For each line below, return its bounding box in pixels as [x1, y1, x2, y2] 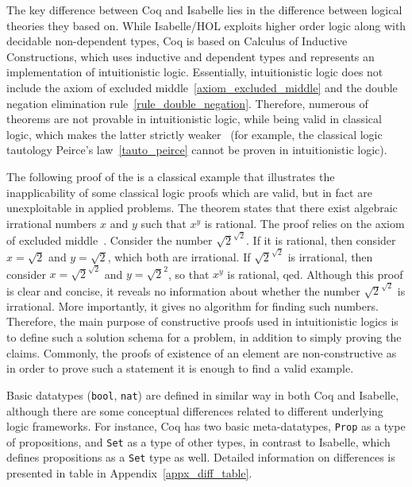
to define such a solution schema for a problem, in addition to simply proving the [6, 329, 402, 346]
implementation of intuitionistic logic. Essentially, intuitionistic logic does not [6, 64, 383, 80]
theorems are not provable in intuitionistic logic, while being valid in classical [6, 110, 382, 127]
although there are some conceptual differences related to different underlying [6, 402, 383, 419]
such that [141, 215, 187, 231]
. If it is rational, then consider [246, 231, 396, 248]
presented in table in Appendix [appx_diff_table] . [6, 465, 252, 481]
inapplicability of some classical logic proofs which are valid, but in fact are [6, 184, 372, 200]
